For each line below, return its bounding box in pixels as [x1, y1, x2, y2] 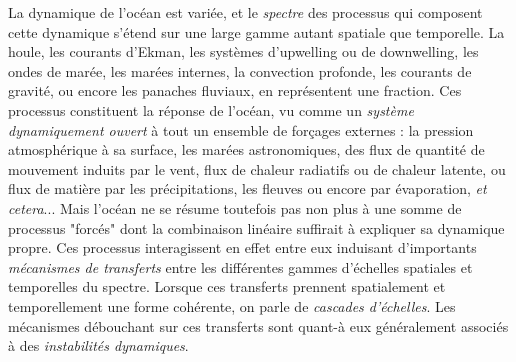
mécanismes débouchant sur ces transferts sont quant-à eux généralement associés [8, 315, 509, 336]
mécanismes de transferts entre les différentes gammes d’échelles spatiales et [8, 256, 473, 277]
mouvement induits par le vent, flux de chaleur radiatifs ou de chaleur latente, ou [8, 158, 506, 179]
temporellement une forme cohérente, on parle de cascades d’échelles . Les [8, 295, 456, 316]
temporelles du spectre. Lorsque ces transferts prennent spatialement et [8, 276, 446, 297]
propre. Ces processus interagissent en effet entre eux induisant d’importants [8, 237, 477, 258]
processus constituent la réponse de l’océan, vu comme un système [8, 99, 414, 120]
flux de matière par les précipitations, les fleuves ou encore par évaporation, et [8, 178, 487, 199]
